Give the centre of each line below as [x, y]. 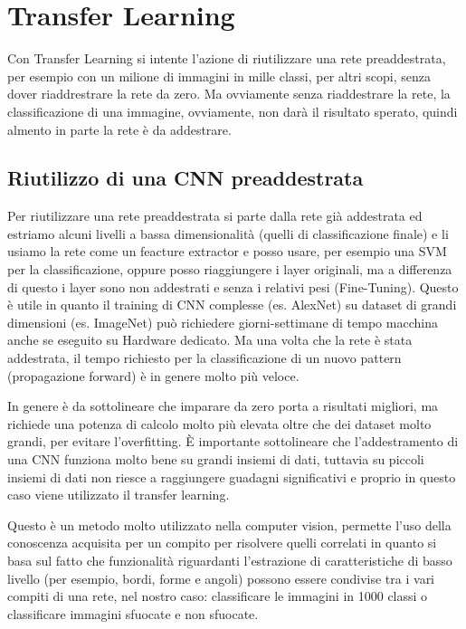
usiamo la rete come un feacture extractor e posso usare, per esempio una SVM [227, 251]
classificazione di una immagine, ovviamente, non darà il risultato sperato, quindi [233, 111]
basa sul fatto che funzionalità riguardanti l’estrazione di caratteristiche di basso [230, 560]
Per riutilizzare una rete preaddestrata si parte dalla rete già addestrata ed [215, 216]
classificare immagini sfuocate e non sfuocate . [133, 613]
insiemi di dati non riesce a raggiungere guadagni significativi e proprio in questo [232, 477]
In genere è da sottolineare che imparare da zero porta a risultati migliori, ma [223, 406]
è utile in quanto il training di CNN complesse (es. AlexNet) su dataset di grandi [232, 305]
